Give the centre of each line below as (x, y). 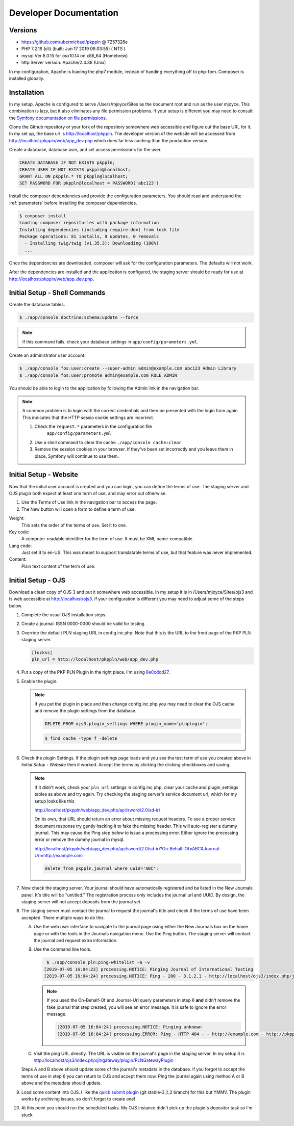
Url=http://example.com (59, 856)
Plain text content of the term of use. (58, 566)
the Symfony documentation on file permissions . (58, 118)
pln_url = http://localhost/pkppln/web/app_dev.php (95, 659)
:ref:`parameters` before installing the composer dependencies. (73, 203)
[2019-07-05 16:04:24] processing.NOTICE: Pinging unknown (129, 1027)
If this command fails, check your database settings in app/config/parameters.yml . (110, 341)
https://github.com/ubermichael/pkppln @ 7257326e (74, 42)
